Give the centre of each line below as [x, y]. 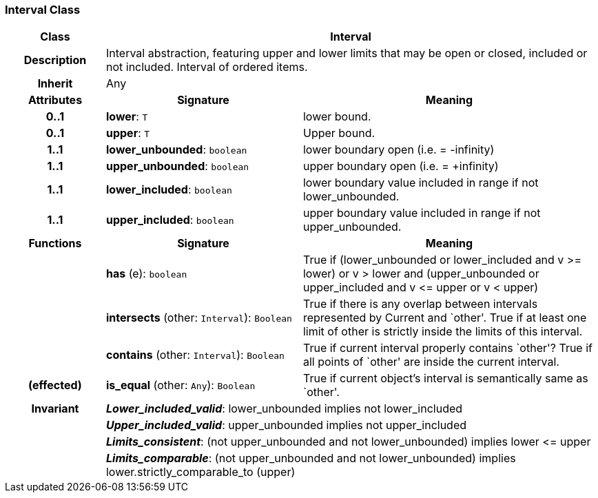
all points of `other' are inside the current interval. [431, 362]
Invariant [55, 409]
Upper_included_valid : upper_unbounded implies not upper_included [286, 425]
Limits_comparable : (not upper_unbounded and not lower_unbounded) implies [311, 458]
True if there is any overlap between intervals [420, 304]
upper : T [128, 133]
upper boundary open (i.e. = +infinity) [401, 166]
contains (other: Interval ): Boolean [195, 355]
